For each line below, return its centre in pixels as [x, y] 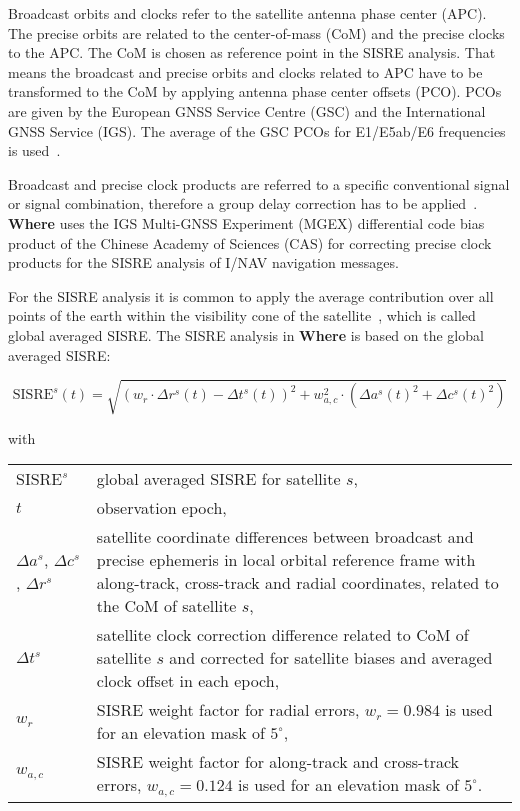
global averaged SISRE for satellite [218, 479]
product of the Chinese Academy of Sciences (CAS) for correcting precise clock [250, 242]
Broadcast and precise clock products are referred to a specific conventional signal [259, 183]
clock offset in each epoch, [188, 681]
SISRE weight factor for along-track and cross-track [278, 762]
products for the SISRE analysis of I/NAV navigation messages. [203, 262]
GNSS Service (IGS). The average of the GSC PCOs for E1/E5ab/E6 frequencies [257, 130]
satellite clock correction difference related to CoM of [282, 635]
